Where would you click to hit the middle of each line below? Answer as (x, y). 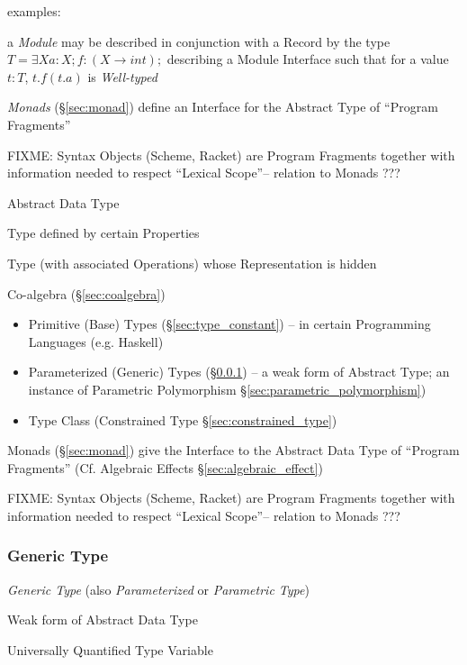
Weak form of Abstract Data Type (103, 619)
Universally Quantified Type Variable (110, 649)
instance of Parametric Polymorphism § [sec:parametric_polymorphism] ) (227, 389)
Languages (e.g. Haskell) (96, 341)
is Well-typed (122, 76)
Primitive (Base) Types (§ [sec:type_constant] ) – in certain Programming (229, 324)
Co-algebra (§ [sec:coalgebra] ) (86, 293)
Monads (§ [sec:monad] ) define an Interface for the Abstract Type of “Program (223, 107)
